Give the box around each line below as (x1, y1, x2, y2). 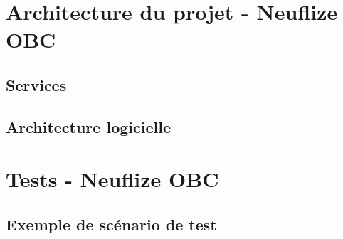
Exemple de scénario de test (6, 213, 217, 235)
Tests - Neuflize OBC (6, 164, 219, 193)
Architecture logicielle (6, 115, 171, 137)
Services (6, 73, 67, 95)
